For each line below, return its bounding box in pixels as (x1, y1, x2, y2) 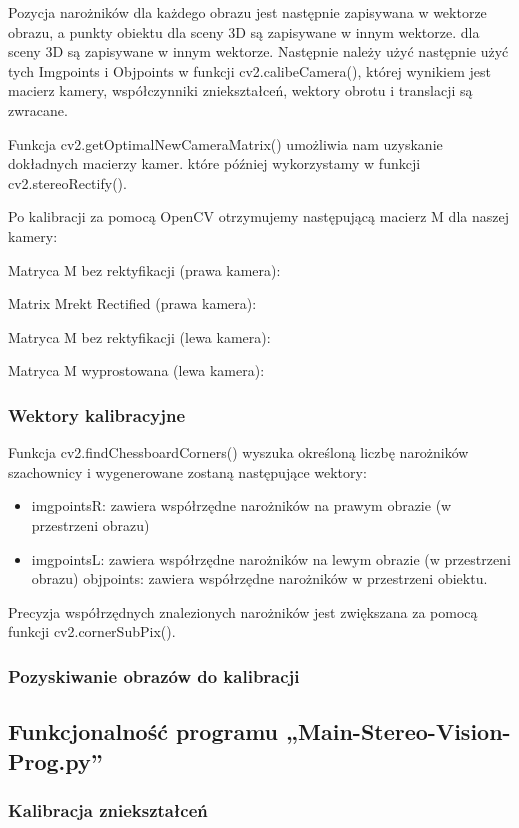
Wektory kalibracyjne (8, 402, 186, 427)
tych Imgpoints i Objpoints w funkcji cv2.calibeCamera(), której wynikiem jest (8, 60, 491, 81)
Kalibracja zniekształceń (8, 797, 208, 822)
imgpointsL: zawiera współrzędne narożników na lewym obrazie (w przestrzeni (31, 548, 511, 569)
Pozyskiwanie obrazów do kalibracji (8, 663, 300, 688)
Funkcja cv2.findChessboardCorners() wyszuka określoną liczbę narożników (8, 442, 469, 463)
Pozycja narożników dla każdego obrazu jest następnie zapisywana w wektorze (8, 2, 487, 22)
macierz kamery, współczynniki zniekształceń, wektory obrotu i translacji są (8, 80, 473, 101)
